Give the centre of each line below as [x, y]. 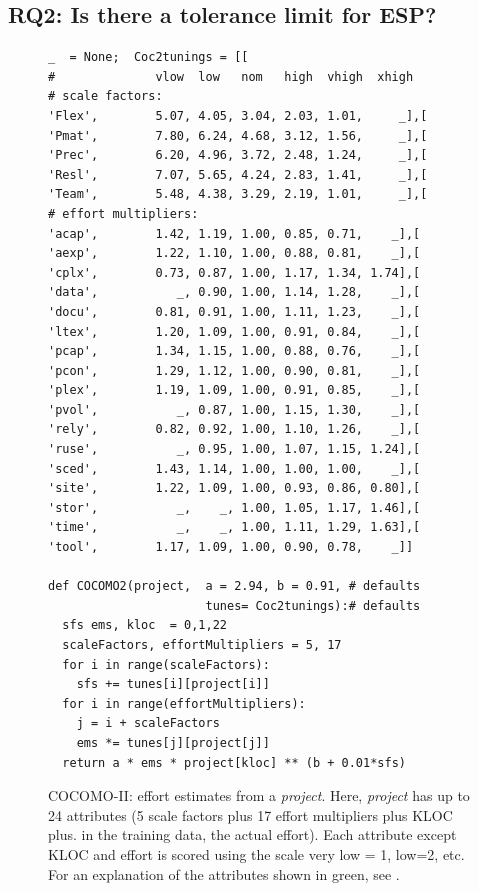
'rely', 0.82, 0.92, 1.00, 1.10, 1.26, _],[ [234, 429]
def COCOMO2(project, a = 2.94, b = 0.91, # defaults [234, 586]
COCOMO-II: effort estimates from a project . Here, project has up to [259, 795]
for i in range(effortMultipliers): [184, 703]
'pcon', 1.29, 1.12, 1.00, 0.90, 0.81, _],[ [234, 370]
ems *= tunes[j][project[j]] [173, 742]
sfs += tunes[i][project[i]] [173, 684]
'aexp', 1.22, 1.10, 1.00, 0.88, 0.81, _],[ [234, 253]
